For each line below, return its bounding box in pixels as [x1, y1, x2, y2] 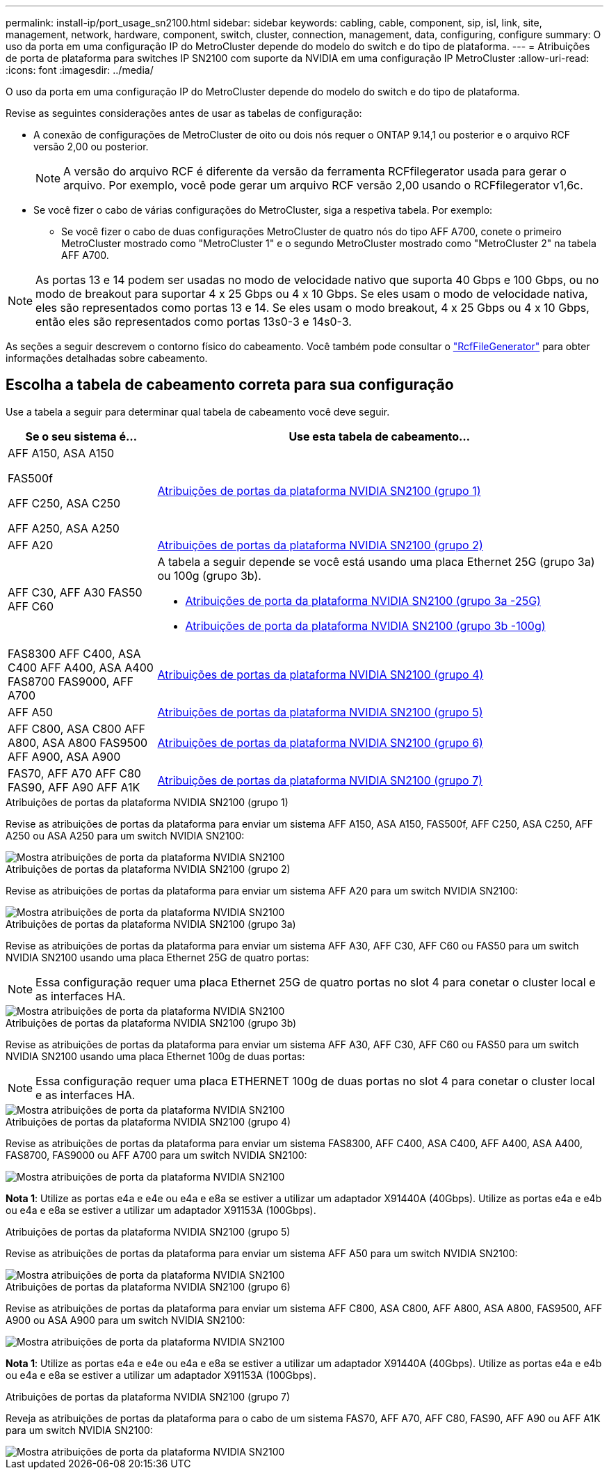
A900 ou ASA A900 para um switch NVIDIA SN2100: [6, 1314, 245, 1326]
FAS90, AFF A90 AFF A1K [8, 780, 140, 794]
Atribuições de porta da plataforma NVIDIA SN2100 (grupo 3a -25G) [185, 593, 541, 608]
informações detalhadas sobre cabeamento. [6, 352, 208, 364]
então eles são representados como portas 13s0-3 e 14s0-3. [35, 315, 352, 329]
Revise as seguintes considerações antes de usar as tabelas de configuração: [6, 107, 362, 119]
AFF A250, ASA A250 [8, 521, 120, 535]
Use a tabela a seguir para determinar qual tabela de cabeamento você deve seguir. [6, 405, 390, 418]
